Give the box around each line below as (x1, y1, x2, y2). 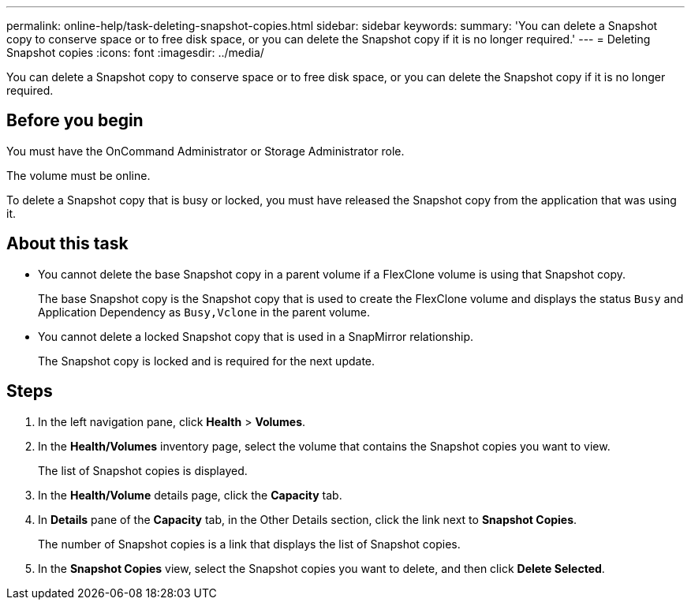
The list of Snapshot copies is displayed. (38, 463, 248, 477)
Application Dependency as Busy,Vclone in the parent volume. (38, 305, 371, 319)
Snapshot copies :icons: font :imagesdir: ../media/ (6, 46, 264, 59)
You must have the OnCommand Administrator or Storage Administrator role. (6, 144, 405, 158)
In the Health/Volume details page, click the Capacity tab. (38, 488, 342, 502)
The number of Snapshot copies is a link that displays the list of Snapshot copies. (38, 537, 461, 551)
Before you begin (6, 110, 144, 131)
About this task (6, 234, 129, 254)
